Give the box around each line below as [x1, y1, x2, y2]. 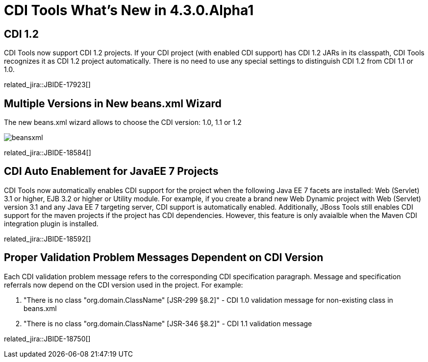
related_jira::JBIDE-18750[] [4, 334, 91, 343]
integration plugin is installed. [4, 219, 99, 228]
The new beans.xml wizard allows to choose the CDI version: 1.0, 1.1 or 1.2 [4, 118, 242, 127]
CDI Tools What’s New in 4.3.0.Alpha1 [4, 2, 254, 19]
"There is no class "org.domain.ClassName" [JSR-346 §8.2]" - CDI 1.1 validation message [24, 319, 312, 328]
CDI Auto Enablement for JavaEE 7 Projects [4, 165, 219, 178]
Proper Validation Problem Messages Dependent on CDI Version [4, 251, 324, 264]
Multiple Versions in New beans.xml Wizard [4, 97, 222, 110]
